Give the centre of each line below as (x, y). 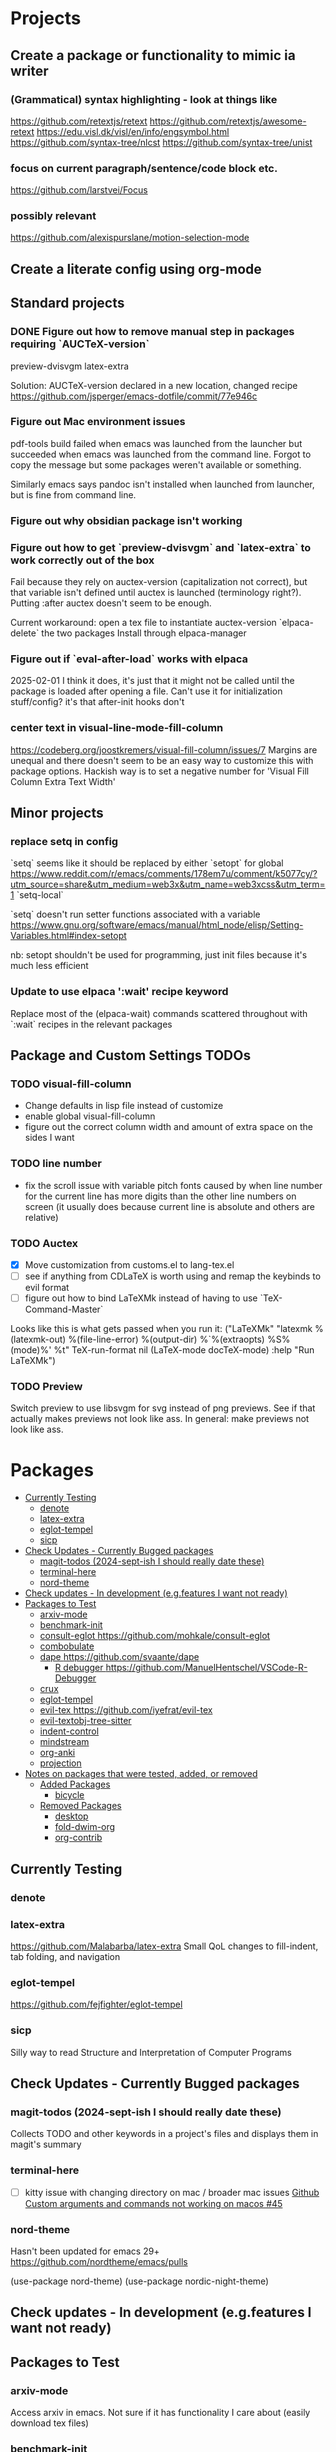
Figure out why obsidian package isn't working (126, 520)
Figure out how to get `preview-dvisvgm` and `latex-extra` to (161, 547)
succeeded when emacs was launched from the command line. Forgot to (161, 454)
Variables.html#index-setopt (68, 936)
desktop (71, 1816)
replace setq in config (64, 841)
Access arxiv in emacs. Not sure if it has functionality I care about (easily (160, 2412)
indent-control (69, 1731)
